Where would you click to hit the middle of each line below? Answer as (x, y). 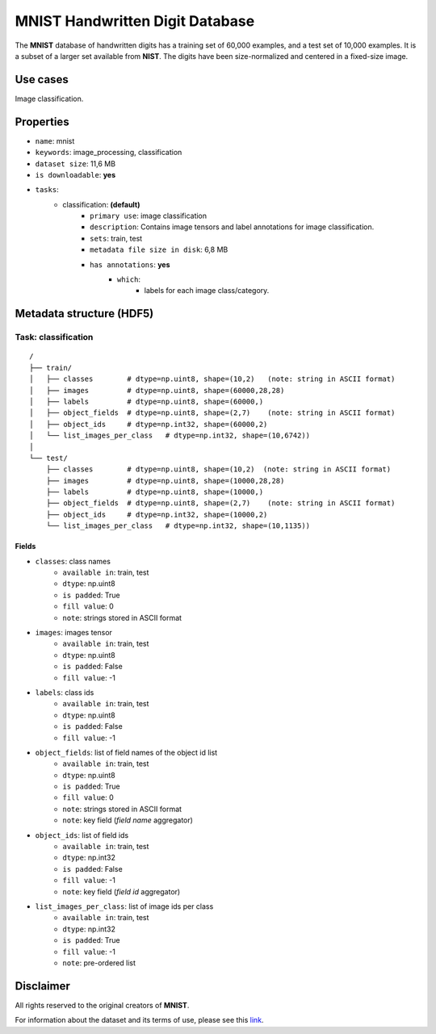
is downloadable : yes (75, 174)
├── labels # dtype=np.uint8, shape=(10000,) (155, 492)
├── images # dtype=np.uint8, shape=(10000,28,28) (165, 481)
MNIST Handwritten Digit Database (135, 21)
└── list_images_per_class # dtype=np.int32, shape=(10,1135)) (178, 526)
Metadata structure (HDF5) (84, 314)
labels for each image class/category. (207, 291)
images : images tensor (74, 632)
